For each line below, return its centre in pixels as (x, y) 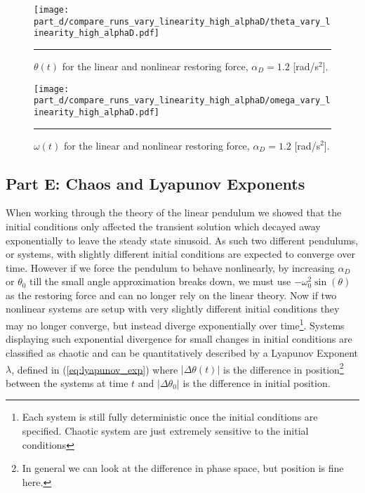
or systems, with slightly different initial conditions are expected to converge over (180, 254)
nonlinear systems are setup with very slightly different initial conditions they (173, 309)
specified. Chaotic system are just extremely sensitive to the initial (165, 430)
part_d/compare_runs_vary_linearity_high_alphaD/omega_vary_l (182, 101)
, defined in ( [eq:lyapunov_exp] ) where (95, 369)
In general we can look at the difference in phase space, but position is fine (183, 468)
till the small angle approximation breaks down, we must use (160, 281)
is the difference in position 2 (283, 368)
